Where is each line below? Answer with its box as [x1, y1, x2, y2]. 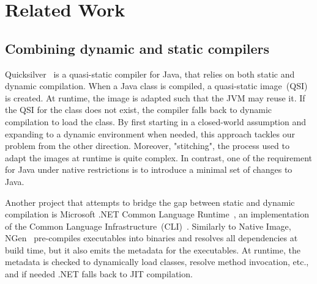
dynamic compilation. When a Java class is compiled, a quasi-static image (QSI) [5, 79, 308, 92]
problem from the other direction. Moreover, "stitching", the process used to [5, 139, 289, 152]
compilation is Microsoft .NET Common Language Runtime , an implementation [5, 208, 310, 220]
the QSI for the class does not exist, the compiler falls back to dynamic [5, 103, 272, 116]
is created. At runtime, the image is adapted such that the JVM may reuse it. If [5, 91, 305, 104]
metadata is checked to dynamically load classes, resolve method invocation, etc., [5, 255, 309, 268]
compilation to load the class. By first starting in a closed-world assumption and [5, 115, 307, 128]
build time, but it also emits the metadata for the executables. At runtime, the [5, 243, 300, 256]
